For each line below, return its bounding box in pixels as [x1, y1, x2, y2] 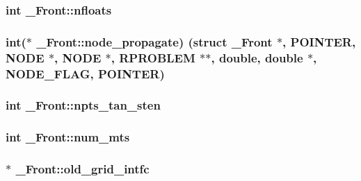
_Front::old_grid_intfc [15, 160, 150, 178]
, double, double [211, 49, 303, 66]
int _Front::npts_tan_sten [6, 96, 161, 114]
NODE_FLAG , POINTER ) [6, 64, 165, 82]
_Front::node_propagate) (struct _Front [36, 33, 273, 50]
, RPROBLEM [111, 49, 195, 66]
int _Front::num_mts [6, 128, 130, 146]
